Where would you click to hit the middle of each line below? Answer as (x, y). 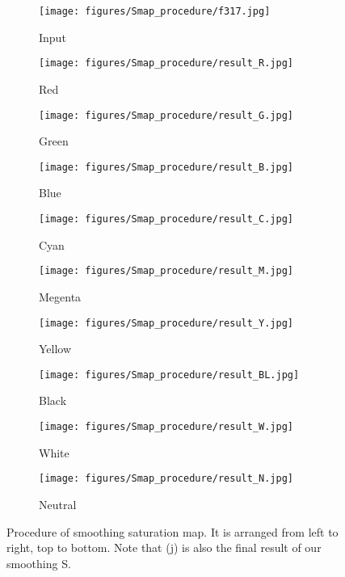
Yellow (55, 349)
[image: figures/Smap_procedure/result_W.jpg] (166, 427)
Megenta (60, 296)
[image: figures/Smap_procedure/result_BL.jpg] (169, 375)
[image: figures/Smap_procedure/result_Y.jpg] (166, 323)
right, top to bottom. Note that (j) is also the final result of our (164, 548)
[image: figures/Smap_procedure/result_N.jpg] (166, 479)
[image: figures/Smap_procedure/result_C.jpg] (166, 219)
